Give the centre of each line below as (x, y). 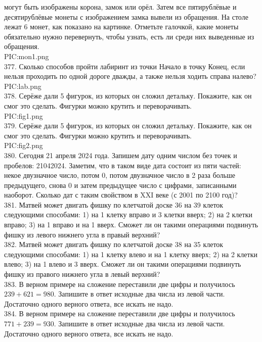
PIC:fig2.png (24, 145)
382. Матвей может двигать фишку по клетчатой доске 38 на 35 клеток (114, 244)
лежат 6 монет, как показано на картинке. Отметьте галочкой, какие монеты (121, 27)
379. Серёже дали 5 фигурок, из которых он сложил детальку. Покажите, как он (128, 126)
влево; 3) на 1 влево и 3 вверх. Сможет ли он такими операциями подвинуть (123, 264)
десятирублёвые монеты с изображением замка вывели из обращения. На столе (126, 16)
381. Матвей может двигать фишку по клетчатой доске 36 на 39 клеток (114, 204)
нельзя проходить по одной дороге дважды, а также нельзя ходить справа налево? (130, 76)
